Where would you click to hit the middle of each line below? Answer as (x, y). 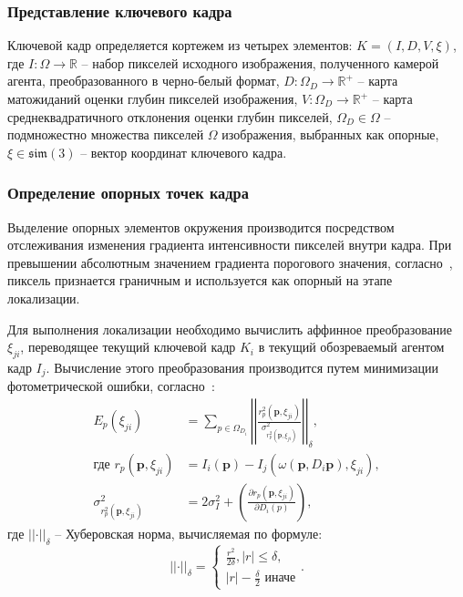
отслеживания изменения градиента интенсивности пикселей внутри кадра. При (230, 245)
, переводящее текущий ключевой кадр (128, 347)
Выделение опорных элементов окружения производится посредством (201, 226)
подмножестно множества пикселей (106, 134)
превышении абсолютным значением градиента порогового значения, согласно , (230, 262)
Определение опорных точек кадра (128, 193)
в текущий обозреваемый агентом (351, 347)
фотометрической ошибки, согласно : (111, 386)
